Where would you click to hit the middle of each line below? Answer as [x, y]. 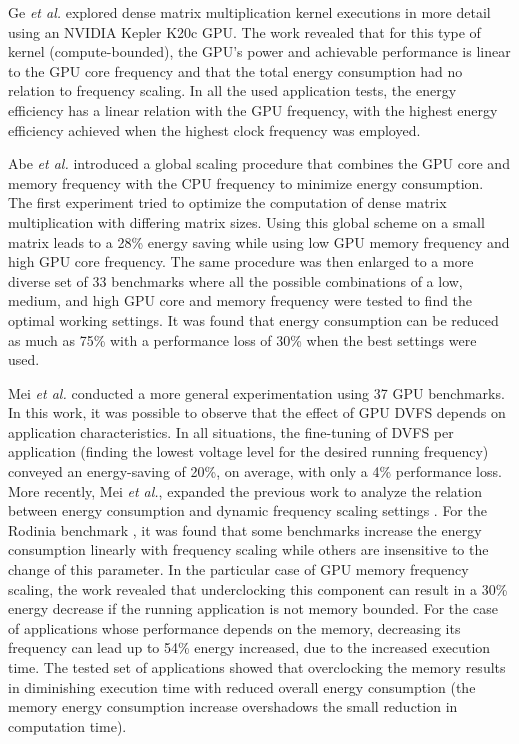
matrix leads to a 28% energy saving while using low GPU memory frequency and [259, 241]
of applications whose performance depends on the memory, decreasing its [234, 627]
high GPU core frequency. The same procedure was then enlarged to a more [241, 261]
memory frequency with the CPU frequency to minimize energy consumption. [246, 182]
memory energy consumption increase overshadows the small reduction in [233, 706]
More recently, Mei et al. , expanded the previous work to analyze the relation [245, 490]
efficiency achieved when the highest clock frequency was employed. [214, 129]
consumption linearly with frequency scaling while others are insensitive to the [248, 549]
